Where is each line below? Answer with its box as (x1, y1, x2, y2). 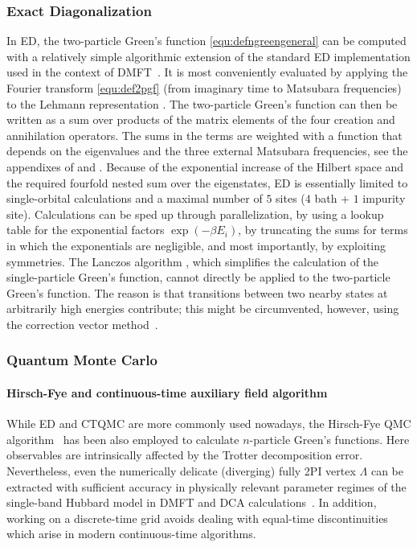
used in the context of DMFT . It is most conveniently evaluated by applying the (6, 64, 408, 80)
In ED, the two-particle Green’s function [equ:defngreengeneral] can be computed (6, 32, 407, 49)
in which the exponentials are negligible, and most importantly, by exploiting (6, 236, 386, 253)
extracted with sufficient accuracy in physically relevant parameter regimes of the (6, 478, 407, 495)
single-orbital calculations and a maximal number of (6, 190, 263, 207)
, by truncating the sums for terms (238, 221, 408, 238)
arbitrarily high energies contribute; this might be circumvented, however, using (6, 300, 399, 317)
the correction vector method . (6, 315, 158, 332)
